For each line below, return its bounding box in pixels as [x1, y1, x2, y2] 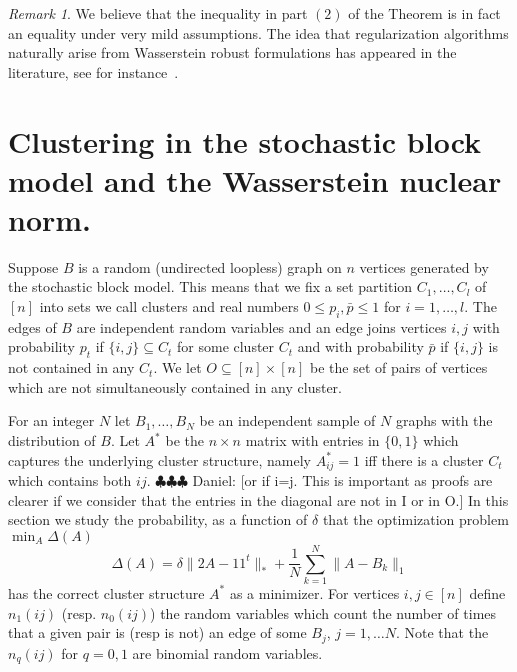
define [469, 582, 506, 603]
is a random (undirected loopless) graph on [78, 256, 342, 277]
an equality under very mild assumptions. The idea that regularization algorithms [8, 22, 509, 43]
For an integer [8, 410, 95, 431]
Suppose [8, 256, 59, 277]
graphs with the [395, 410, 493, 431]
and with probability [297, 336, 424, 357]
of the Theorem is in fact [348, 3, 501, 23]
